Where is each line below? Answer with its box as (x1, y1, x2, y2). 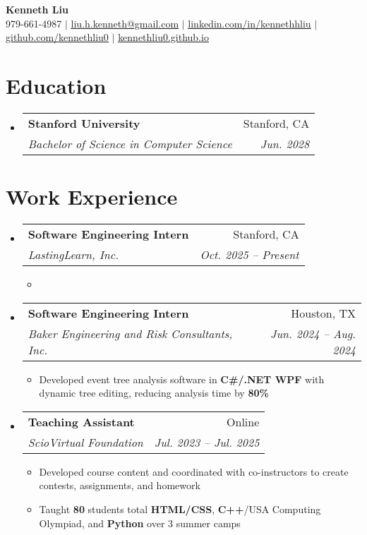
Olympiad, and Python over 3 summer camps (39, 515, 241, 530)
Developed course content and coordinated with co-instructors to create (39, 464, 349, 479)
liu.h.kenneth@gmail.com (71, 16, 179, 30)
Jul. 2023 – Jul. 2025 (154, 433, 260, 450)
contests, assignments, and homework (39, 478, 200, 493)
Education (6, 71, 107, 100)
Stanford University (28, 114, 140, 131)
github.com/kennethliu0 (6, 30, 109, 44)
